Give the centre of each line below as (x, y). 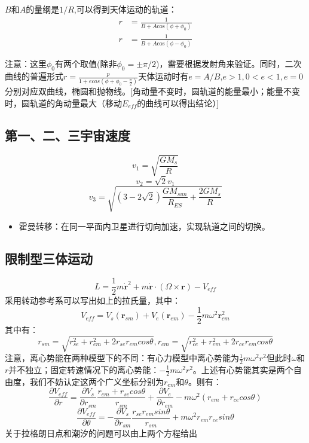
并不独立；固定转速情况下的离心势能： (84, 369)
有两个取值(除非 (86, 64)
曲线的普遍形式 (34, 76)
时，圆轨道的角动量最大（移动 (63, 103)
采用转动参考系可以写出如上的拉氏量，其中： (93, 300)
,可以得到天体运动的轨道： (125, 9)
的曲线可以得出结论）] (178, 103)
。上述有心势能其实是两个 (243, 369)
